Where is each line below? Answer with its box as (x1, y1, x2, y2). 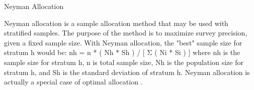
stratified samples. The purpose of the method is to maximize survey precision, (4, 27, 247, 38)
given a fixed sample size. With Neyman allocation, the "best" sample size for (4, 37, 242, 47)
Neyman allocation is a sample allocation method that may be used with (4, 17, 228, 28)
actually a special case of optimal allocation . (4, 76, 143, 87)
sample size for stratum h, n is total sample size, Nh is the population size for (4, 56, 243, 67)
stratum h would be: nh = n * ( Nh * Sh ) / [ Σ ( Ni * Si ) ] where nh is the (4, 47, 240, 57)
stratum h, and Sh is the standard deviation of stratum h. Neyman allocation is (4, 66, 250, 77)
